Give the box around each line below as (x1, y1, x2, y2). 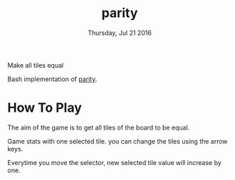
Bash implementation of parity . (7, 75, 98, 83)
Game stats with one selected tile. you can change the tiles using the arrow (7, 137, 228, 145)
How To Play (7, 100, 82, 116)
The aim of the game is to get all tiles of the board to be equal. (7, 123, 190, 132)
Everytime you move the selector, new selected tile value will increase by (7, 158, 222, 166)
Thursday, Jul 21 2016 (88, 28, 152, 37)
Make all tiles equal (7, 60, 64, 69)
